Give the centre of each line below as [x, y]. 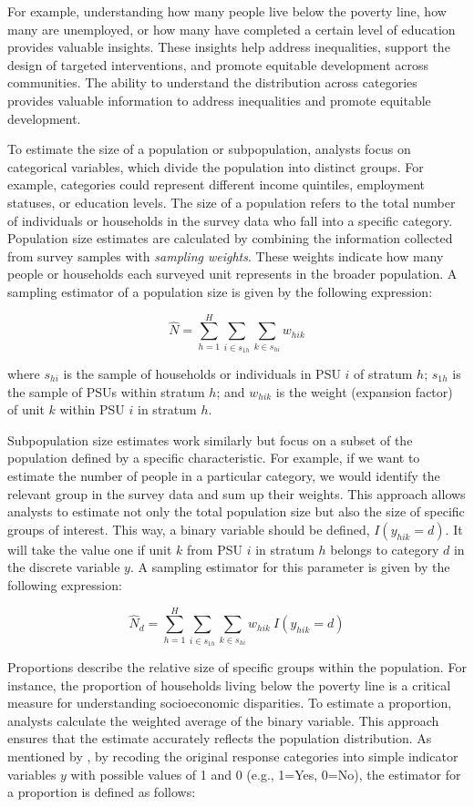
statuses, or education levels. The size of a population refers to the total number [232, 202]
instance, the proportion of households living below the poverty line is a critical [229, 684]
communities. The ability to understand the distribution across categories [212, 82]
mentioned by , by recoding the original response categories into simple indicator [233, 756]
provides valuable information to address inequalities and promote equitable [219, 100]
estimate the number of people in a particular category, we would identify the [224, 475]
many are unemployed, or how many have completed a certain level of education [232, 29]
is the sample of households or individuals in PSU [202, 374]
